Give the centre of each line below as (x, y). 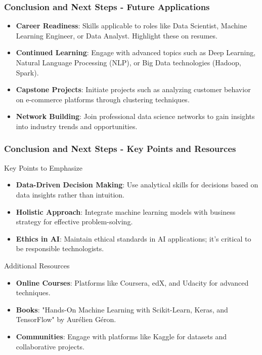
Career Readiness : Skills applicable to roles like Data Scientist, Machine (132, 26)
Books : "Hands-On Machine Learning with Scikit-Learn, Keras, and (122, 309)
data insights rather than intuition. (70, 194)
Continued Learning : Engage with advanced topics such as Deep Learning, (136, 52)
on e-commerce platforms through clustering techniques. (103, 99)
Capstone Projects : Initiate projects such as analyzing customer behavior (133, 89)
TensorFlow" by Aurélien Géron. (66, 319)
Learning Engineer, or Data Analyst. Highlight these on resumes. (117, 35)
